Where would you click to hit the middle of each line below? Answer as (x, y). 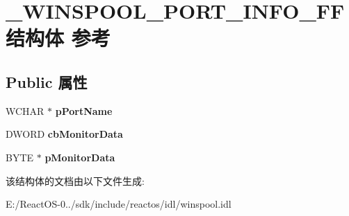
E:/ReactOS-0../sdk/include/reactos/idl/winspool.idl (119, 204)
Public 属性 (47, 81)
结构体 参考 (58, 38)
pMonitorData (80, 157)
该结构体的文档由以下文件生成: (75, 180)
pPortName (84, 110)
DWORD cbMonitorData (64, 134)
